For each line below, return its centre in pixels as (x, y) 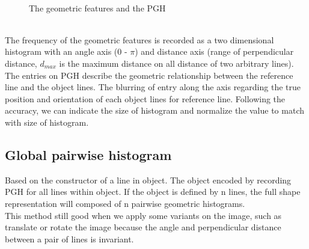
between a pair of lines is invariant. (69, 238)
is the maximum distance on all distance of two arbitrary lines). (176, 63)
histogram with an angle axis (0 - (66, 51)
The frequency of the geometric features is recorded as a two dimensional (139, 39)
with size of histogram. (47, 122)
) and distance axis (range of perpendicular (214, 51)
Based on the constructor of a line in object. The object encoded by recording (148, 180)
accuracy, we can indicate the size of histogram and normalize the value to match (154, 110)
